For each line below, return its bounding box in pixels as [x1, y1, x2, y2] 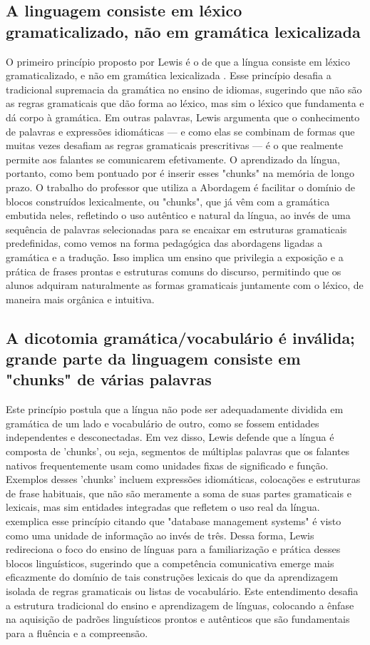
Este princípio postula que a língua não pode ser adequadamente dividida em [6, 402, 344, 417]
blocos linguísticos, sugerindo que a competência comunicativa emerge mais [6, 555, 334, 570]
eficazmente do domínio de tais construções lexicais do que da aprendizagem [6, 569, 339, 584]
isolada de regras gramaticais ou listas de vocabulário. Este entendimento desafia [6, 583, 359, 598]
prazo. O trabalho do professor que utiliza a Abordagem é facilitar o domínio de [6, 179, 356, 194]
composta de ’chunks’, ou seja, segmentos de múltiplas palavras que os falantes [6, 444, 350, 459]
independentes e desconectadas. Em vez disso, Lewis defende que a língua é [6, 430, 334, 445]
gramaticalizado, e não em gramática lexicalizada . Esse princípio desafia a [6, 68, 332, 83]
